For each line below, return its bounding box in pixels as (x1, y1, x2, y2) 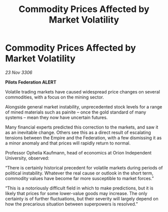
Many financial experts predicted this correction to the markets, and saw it (5, 124, 158, 130)
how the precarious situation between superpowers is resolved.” (5, 201, 138, 207)
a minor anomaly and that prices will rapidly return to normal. (5, 140, 131, 146)
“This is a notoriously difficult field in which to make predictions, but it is (5, 185, 153, 191)
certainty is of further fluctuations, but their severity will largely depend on (5, 195, 158, 201)
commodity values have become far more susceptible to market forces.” (5, 175, 154, 181)
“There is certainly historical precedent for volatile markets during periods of (5, 164, 163, 170)
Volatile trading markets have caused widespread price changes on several (5, 88, 160, 94)
